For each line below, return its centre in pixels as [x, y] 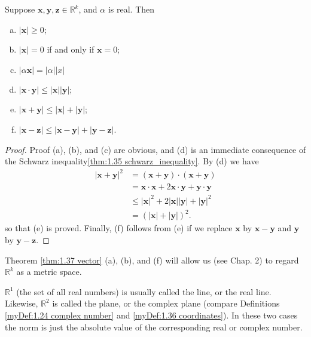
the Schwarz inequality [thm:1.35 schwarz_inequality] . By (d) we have [132, 161]
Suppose [20, 9]
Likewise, [22, 303]
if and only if [71, 49]
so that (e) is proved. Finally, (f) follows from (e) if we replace [119, 228]
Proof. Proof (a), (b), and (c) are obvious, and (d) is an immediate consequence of [155, 149]
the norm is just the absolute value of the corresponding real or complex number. [154, 327]
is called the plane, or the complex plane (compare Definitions [166, 303]
